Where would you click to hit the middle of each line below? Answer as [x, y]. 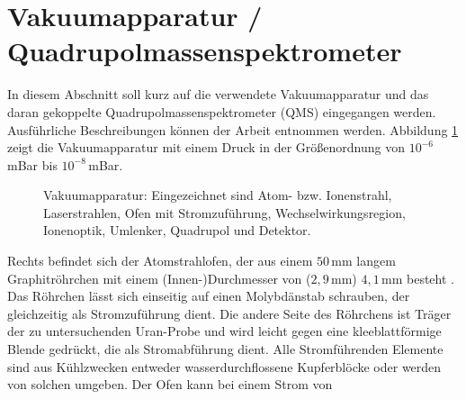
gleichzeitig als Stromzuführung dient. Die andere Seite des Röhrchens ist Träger [229, 313]
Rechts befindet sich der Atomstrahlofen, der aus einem [160, 261]
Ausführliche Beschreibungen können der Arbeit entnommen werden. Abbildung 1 [233, 129]
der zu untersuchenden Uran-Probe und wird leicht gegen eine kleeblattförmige [224, 331]
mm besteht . [418, 278]
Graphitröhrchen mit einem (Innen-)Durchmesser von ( [159, 278]
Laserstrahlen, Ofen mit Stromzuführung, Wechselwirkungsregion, [224, 212]
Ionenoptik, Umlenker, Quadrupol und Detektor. [177, 230]
